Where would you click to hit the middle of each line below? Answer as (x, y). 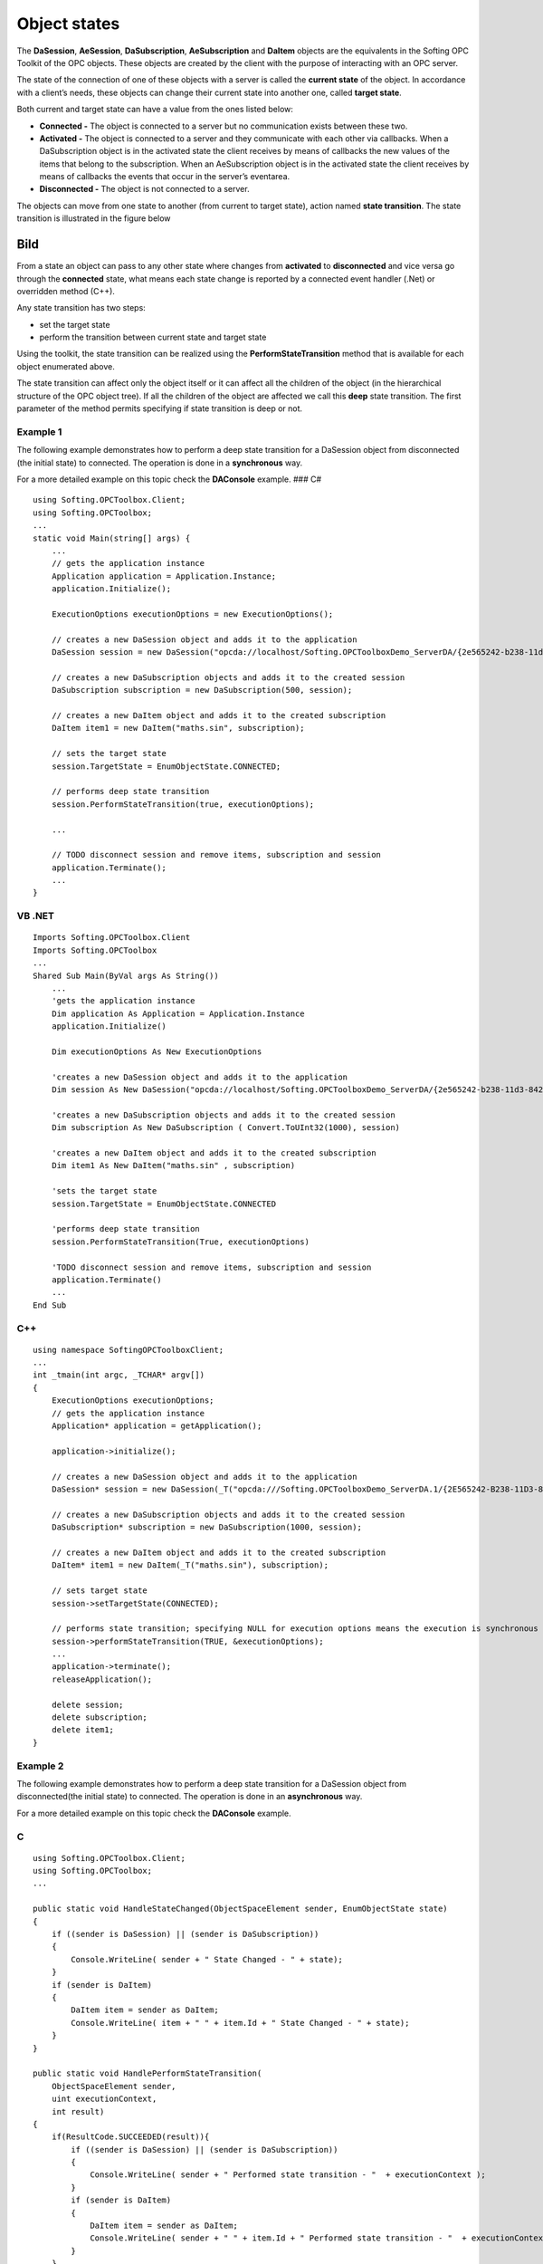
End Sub (50, 1305)
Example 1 (39, 432)
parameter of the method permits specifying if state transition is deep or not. (160, 408)
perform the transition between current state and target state (153, 337)
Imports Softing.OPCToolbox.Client (112, 938)
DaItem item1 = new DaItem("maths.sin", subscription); (178, 728)
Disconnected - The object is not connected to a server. (144, 189)
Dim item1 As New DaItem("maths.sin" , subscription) (173, 1166)
